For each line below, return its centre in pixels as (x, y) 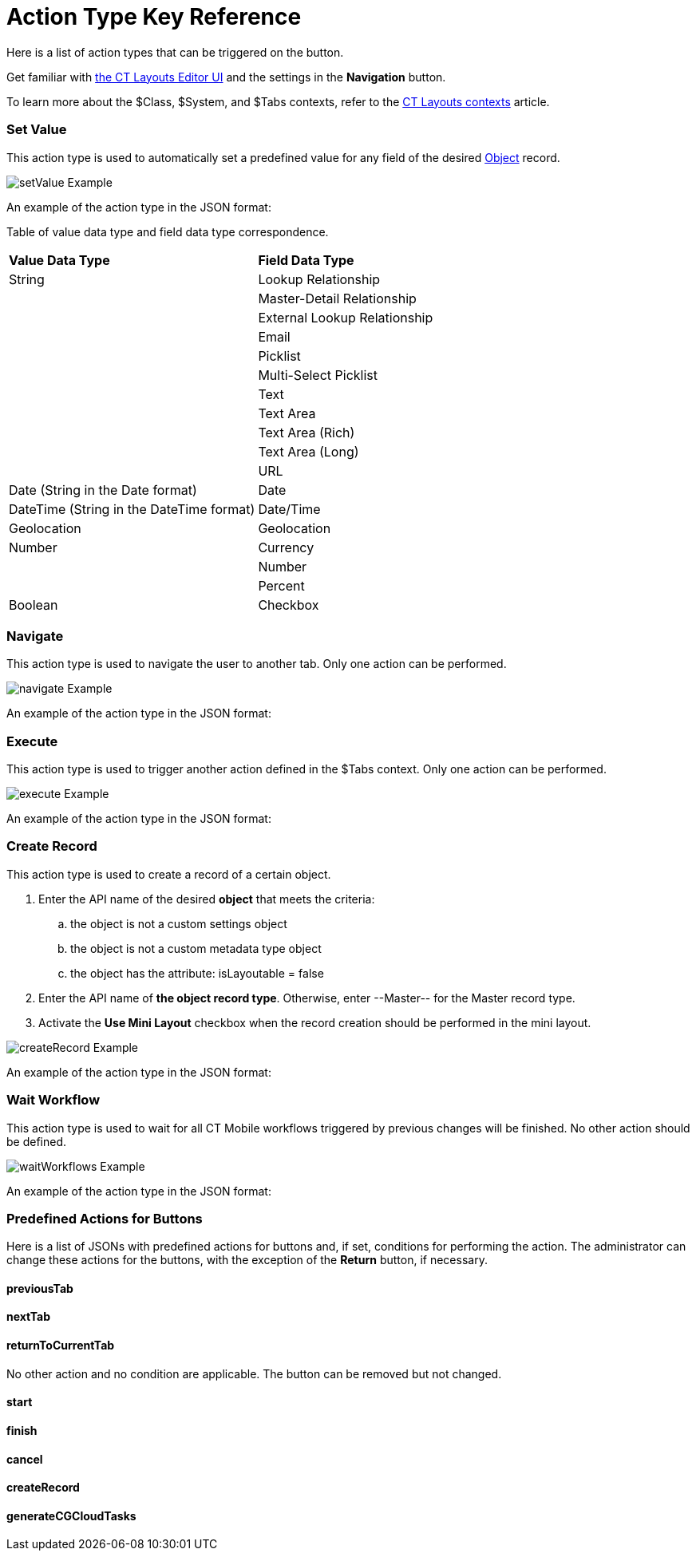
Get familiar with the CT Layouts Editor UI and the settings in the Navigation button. (226, 77)
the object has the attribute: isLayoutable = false (197, 973)
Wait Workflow (53, 1100)
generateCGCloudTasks (71, 1516)
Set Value (37, 130)
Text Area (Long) (308, 451)
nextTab (29, 1317)
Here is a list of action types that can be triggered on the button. (175, 52)
